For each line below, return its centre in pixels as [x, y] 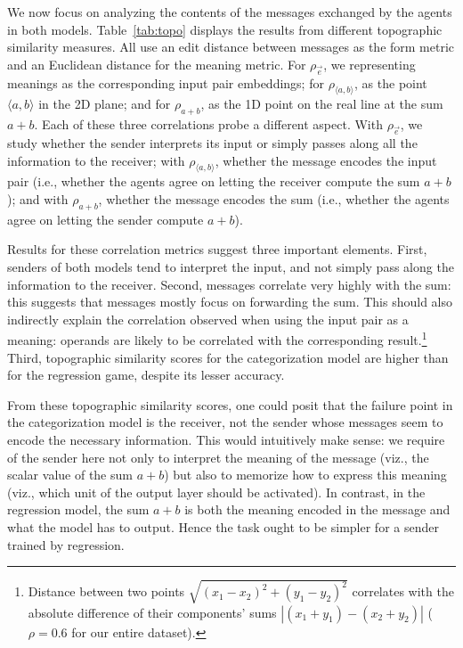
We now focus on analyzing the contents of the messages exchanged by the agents [230, 12]
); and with [38, 198]
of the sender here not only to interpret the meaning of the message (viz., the [218, 457]
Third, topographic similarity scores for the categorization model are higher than [228, 357]
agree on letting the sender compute [106, 219]
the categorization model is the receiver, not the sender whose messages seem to [225, 422]
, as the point [391, 82]
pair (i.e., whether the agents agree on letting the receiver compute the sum [214, 181]
